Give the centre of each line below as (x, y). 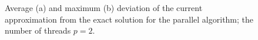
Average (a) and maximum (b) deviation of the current (104, 8)
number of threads (38, 30)
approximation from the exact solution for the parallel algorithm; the (129, 19)
